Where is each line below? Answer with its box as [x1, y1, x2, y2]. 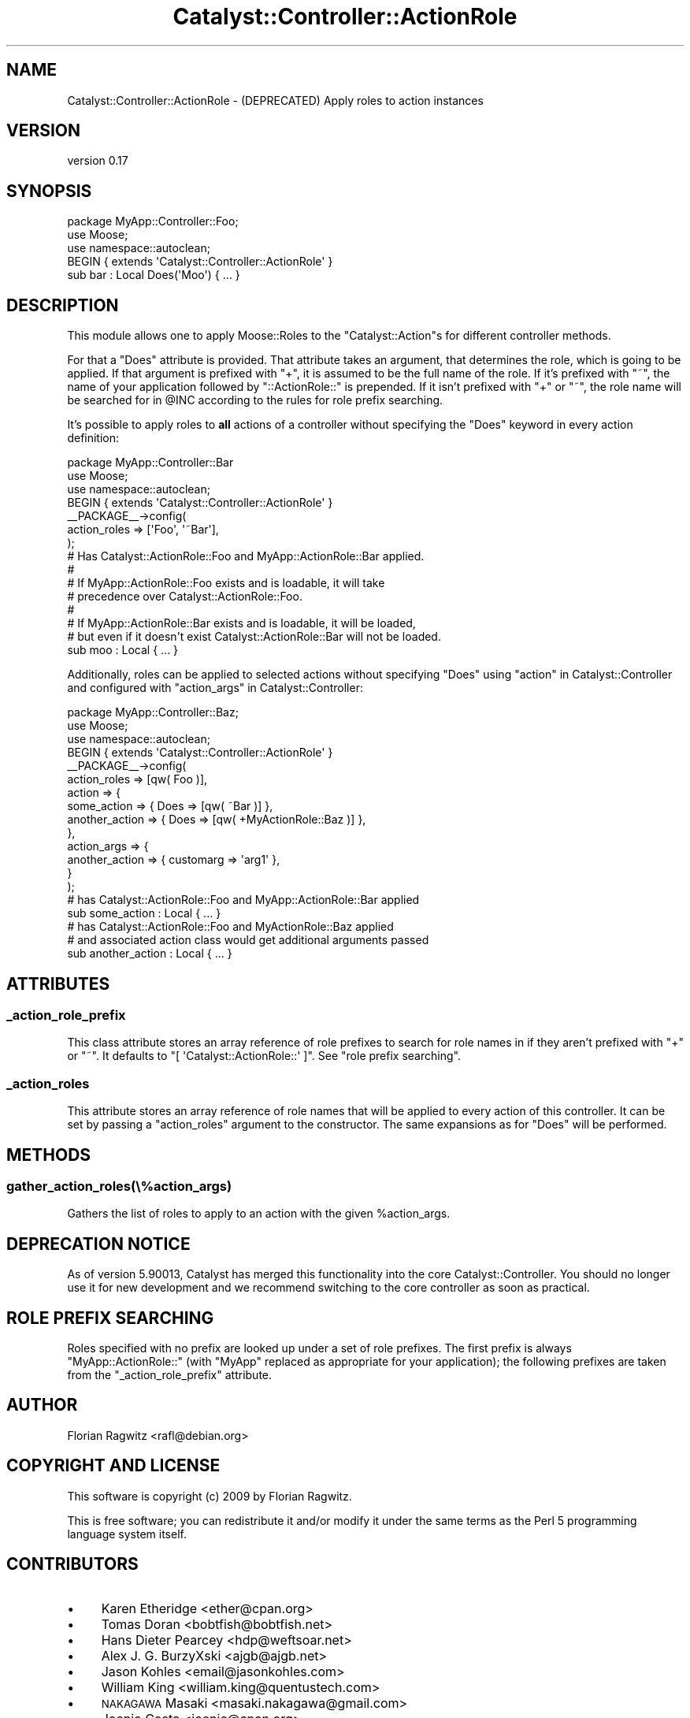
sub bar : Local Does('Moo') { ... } [67, 268, 240, 282]
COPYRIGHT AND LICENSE [6, 1456, 221, 1476]
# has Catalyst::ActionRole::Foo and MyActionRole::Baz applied [67, 920, 394, 934]
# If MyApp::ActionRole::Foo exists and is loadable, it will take [67, 576, 385, 590]
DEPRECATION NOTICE [6, 1233, 191, 1254]
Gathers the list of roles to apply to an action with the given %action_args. [67, 1207, 451, 1221]
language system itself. [67, 1526, 187, 1541]
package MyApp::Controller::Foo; [67, 214, 239, 229]
